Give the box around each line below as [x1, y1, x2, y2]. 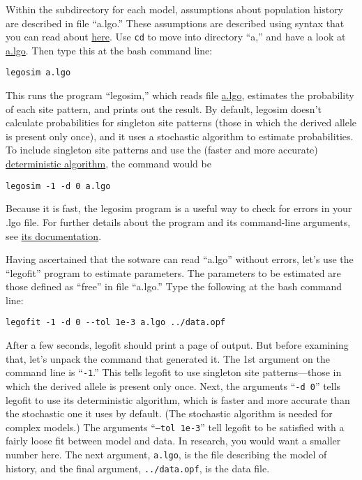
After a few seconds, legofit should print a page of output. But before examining [6, 338, 349, 352]
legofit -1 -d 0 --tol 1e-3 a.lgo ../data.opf [6, 317, 225, 328]
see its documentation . [6, 228, 102, 243]
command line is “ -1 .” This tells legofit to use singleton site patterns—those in [6, 365, 342, 380]
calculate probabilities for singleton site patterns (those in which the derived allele [6, 115, 356, 130]
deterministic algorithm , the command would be [6, 156, 211, 171]
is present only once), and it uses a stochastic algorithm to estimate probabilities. [6, 128, 354, 143]
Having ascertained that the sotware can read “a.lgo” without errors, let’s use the [6, 252, 354, 267]
